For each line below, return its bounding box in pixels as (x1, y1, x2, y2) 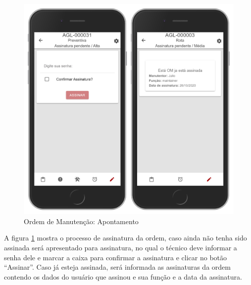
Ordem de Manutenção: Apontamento (24, 216, 139, 226)
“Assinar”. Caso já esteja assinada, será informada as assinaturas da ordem (4, 262, 231, 272)
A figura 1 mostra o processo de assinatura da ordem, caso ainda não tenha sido (4, 233, 247, 243)
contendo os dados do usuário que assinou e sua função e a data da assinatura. (4, 271, 242, 282)
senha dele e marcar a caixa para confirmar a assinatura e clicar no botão (4, 252, 227, 262)
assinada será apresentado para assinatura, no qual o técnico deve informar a (4, 242, 237, 253)
